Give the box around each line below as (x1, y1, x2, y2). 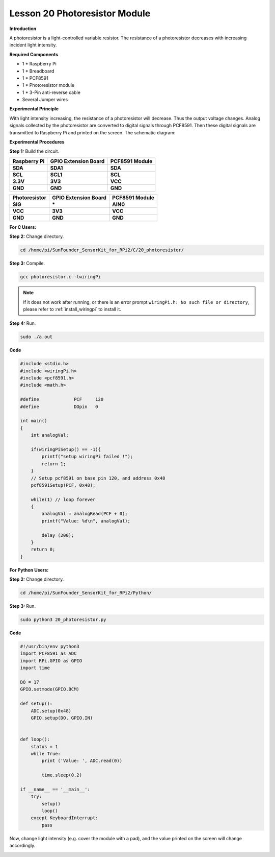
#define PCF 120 (20, 396, 104, 402)
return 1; (41, 461, 66, 467)
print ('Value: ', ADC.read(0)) (41, 758, 122, 764)
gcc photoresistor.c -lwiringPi (20, 274, 101, 280)
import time (20, 665, 50, 671)
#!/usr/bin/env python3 (20, 644, 80, 650)
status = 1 (31, 744, 58, 749)
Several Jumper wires (22, 97, 68, 103)
